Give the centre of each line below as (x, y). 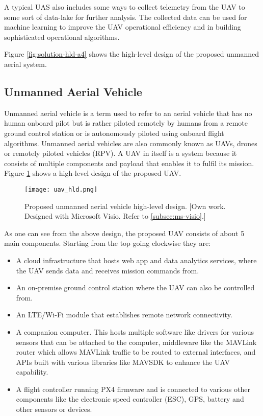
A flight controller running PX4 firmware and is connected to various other (133, 389)
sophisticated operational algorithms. (62, 37)
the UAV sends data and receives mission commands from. (108, 270)
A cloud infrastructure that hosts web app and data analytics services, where (136, 260)
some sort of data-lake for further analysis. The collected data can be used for (126, 17)
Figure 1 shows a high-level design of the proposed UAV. (93, 173)
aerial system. (25, 64)
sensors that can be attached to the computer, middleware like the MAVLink (136, 342)
